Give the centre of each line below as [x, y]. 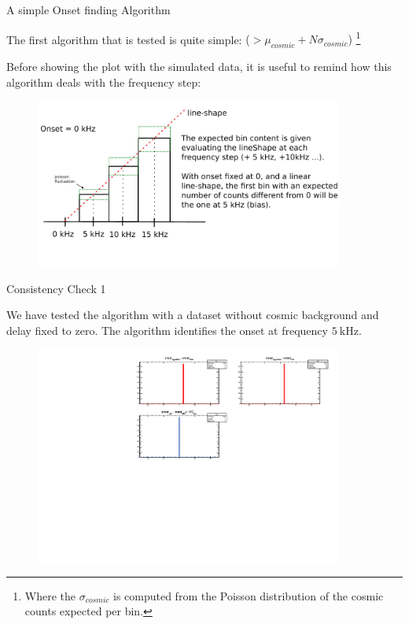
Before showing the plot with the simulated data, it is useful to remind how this [199, 67]
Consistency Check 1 [56, 288]
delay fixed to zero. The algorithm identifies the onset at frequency [167, 330]
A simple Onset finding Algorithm [88, 9]
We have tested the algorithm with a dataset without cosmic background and [193, 315]
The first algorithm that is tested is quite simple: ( [128, 39]
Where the [50, 595]
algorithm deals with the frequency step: [104, 82]
